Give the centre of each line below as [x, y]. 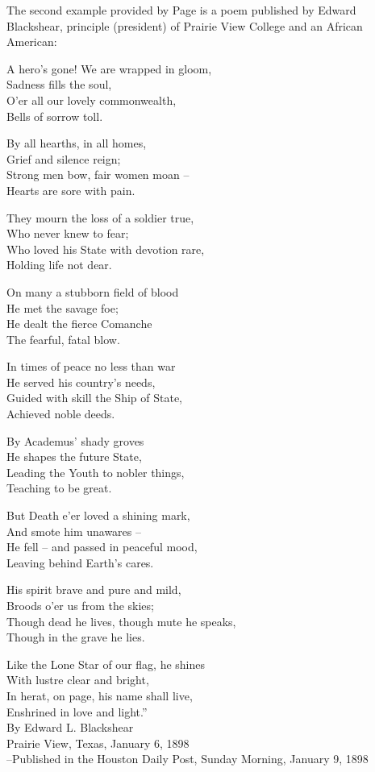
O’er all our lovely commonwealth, [92, 100]
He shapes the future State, [74, 457]
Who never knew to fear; [68, 233]
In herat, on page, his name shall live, [100, 695]
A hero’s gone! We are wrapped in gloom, [109, 68]
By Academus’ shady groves [75, 440]
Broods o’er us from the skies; [80, 605]
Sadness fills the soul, [59, 84]
